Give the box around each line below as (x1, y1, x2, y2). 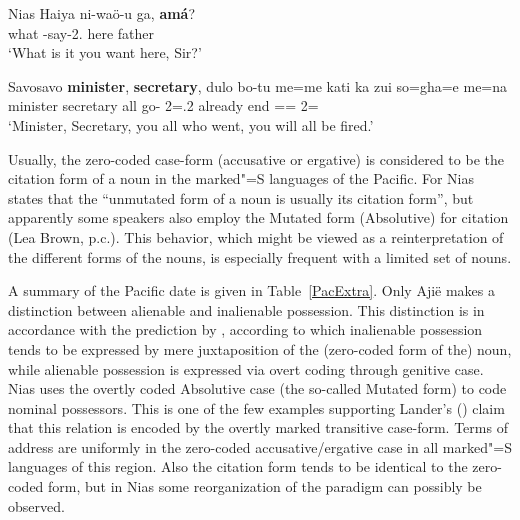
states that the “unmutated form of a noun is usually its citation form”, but (8, 187, 474, 208)
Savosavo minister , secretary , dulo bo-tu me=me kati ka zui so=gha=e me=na (8, 75, 508, 96)
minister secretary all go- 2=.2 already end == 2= (8, 95, 319, 116)
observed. (8, 495, 65, 516)
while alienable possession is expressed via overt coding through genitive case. (8, 358, 484, 379)
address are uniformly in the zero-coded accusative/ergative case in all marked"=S (8, 436, 512, 457)
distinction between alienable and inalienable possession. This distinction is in (8, 299, 485, 320)
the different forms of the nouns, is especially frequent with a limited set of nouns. (8, 246, 512, 267)
